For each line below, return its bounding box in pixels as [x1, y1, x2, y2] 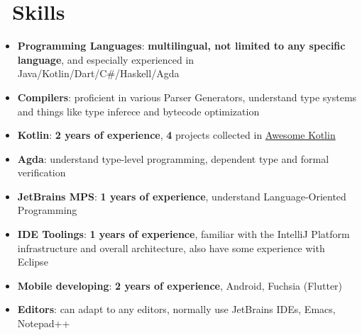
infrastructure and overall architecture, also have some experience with [17, 240, 325, 255]
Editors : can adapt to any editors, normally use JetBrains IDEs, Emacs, [17, 302, 336, 317]
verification [17, 165, 66, 180]
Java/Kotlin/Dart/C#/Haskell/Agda [17, 66, 180, 81]
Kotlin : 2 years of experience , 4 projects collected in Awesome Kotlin [17, 127, 336, 142]
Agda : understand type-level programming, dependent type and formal [17, 151, 329, 166]
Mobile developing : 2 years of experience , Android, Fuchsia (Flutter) [17, 278, 343, 293]
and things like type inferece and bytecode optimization [17, 103, 260, 118]
